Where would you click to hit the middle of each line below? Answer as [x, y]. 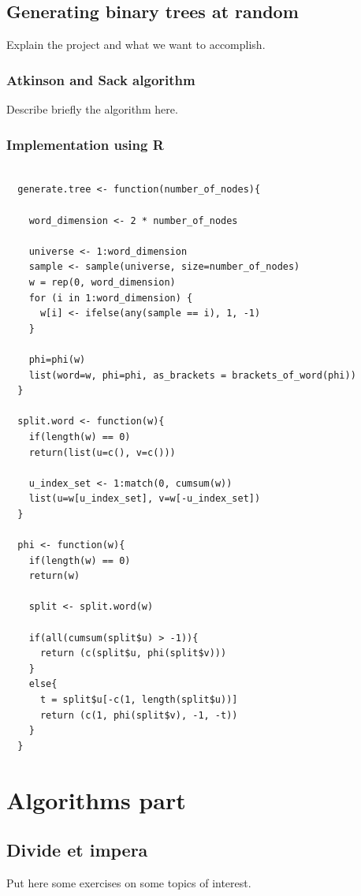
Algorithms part [96, 799]
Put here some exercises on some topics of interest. [129, 882]
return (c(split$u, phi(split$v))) [133, 653]
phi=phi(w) [57, 359]
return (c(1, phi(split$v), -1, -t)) [139, 715]
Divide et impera [77, 850]
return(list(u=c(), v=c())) [102, 452]
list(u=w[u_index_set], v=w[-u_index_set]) [145, 499]
